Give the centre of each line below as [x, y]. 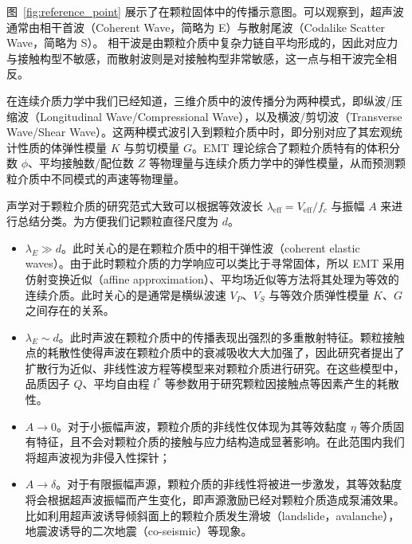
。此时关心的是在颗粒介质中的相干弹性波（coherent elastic [211, 247]
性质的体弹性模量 [62, 147]
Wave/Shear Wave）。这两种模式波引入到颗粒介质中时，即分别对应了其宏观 [199, 132]
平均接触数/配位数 [87, 163]
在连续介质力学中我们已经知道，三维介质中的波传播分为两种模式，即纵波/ [199, 100]
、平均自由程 [116, 384]
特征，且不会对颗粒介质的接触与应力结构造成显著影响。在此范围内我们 [220, 442]
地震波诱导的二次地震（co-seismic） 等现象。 [139, 531]
